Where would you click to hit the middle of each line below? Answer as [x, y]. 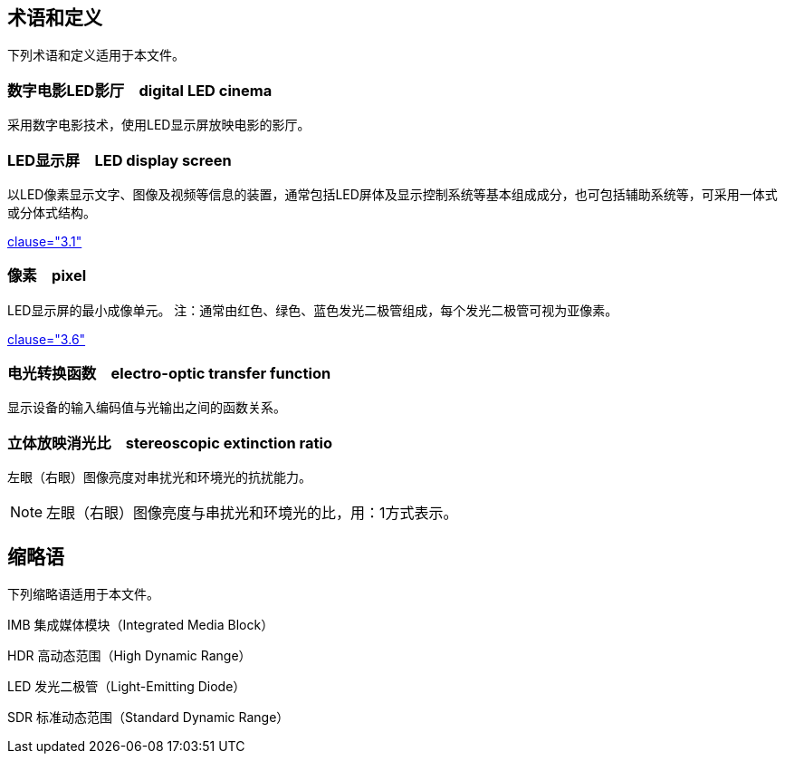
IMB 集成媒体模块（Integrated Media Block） [141, 625]
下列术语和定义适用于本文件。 [96, 55]
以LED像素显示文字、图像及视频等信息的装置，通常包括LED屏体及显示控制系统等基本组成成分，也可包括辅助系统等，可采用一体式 [392, 194]
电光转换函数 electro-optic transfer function [169, 374]
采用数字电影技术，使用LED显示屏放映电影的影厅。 [159, 125]
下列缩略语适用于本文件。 [83, 594]
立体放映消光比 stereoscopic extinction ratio [170, 443]
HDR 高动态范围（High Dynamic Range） [129, 656]
